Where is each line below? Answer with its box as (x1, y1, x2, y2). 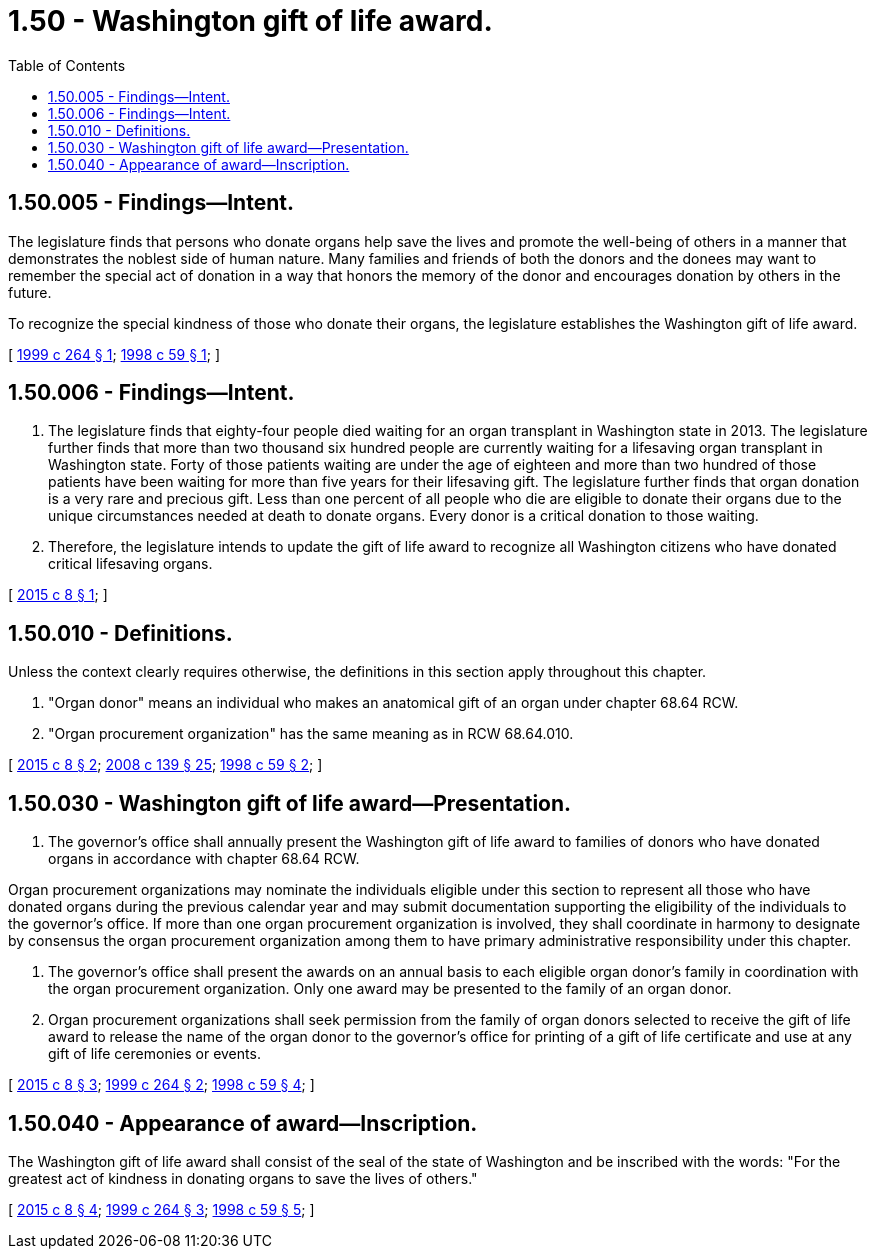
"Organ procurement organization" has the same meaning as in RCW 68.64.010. (48, 725, 574, 743)
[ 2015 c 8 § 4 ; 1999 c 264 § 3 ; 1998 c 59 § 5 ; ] (8, 1200, 315, 1218)
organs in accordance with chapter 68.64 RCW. (48, 850, 360, 868)
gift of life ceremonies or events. (48, 1045, 261, 1063)
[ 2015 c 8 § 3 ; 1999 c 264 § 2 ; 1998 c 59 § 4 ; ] (8, 1076, 315, 1094)
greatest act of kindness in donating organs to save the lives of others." (8, 1169, 478, 1187)
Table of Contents (8, 56, 126, 74)
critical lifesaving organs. (48, 555, 213, 573)
